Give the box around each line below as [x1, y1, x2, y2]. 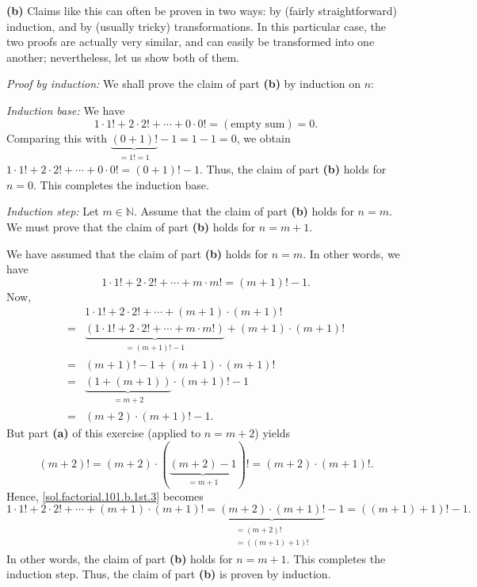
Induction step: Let [6, 203, 99, 219]
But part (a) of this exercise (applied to [6, 424, 201, 440]
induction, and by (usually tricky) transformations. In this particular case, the [6, 17, 386, 34]
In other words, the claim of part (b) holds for [6, 550, 233, 566]
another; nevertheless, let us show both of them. [6, 48, 239, 65]
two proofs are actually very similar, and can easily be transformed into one [6, 33, 375, 50]
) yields [254, 424, 291, 440]
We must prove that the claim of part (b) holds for [6, 219, 256, 234]
